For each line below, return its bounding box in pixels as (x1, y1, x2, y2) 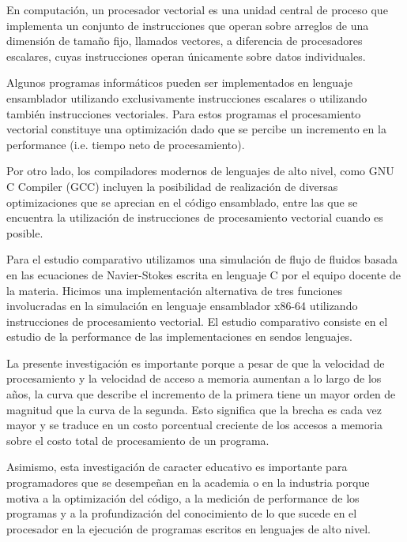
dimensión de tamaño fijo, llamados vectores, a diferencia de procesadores (6, 32, 363, 49)
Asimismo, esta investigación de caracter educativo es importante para (6, 458, 348, 475)
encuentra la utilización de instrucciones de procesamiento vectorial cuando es (6, 209, 383, 226)
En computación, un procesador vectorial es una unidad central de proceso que (6, 2, 388, 17)
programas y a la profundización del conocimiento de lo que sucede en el (6, 505, 357, 521)
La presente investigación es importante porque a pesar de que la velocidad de (6, 354, 385, 371)
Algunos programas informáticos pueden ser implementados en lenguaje (6, 74, 353, 91)
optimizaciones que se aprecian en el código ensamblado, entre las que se (6, 193, 358, 210)
